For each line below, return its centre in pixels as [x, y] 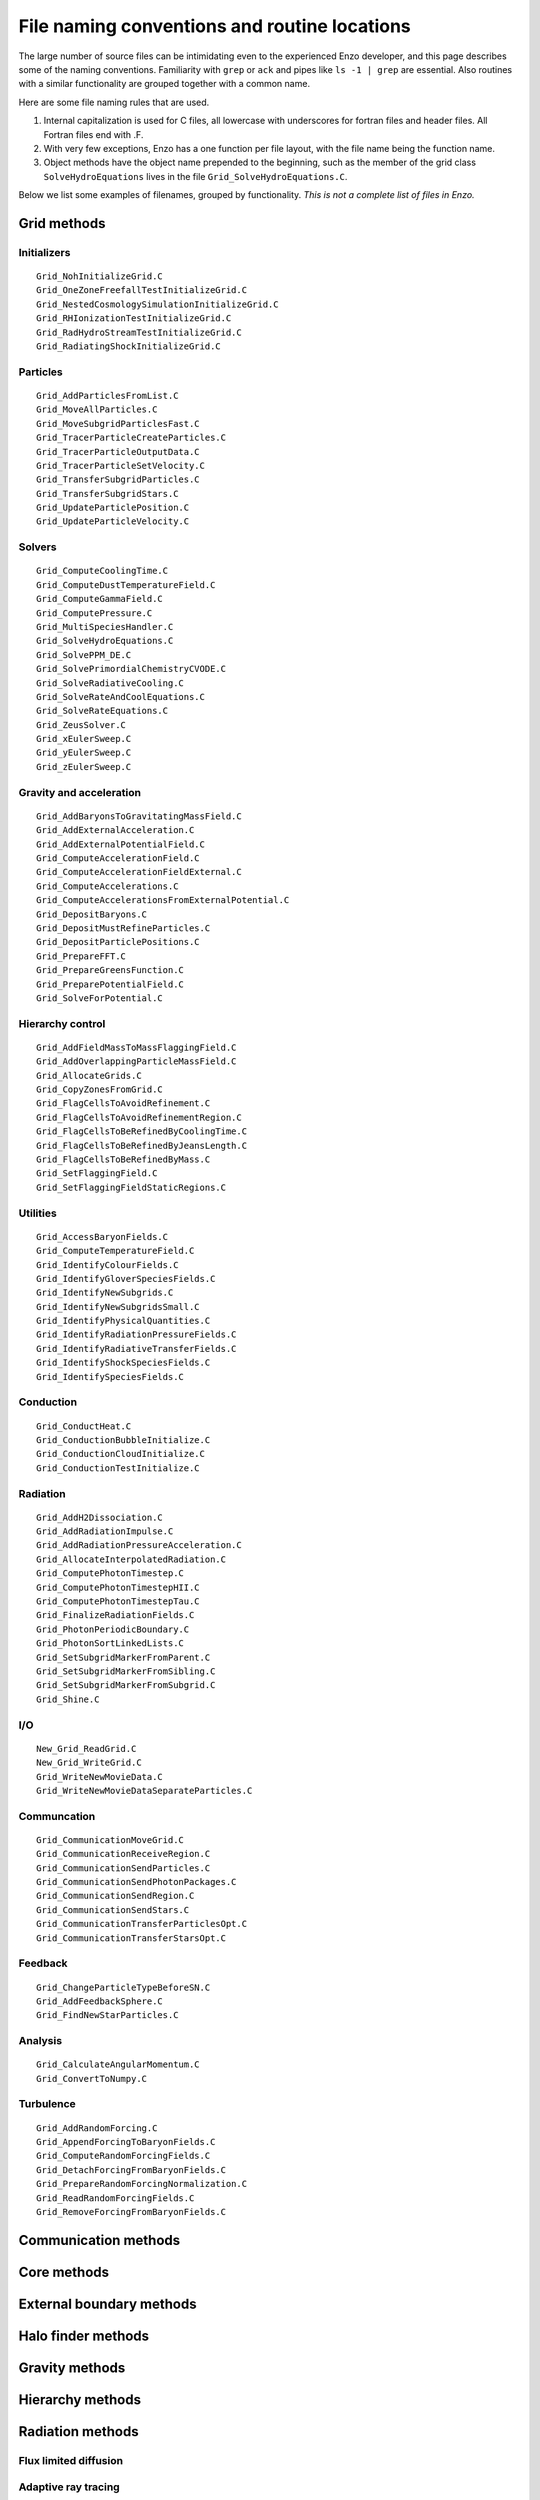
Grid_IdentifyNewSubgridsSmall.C [118, 1306]
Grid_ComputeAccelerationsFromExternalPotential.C [163, 900]
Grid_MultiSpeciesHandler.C [105, 626]
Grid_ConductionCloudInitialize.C [120, 1454]
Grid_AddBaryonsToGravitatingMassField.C [139, 816]
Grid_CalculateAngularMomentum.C [118, 2064]
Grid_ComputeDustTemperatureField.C [126, 584]
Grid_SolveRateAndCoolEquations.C [120, 696]
